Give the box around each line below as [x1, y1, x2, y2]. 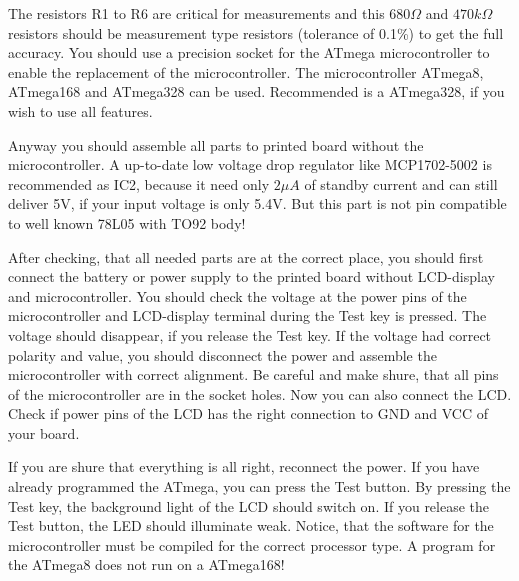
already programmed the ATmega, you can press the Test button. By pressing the [8, 476, 511, 497]
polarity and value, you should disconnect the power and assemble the [8, 344, 437, 365]
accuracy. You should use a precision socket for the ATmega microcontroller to [8, 42, 490, 63]
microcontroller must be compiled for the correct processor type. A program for [8, 534, 496, 555]
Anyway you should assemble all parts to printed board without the [8, 134, 424, 155]
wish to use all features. [8, 100, 153, 121]
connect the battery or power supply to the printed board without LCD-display [8, 266, 495, 287]
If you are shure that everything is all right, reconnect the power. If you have [8, 456, 480, 477]
